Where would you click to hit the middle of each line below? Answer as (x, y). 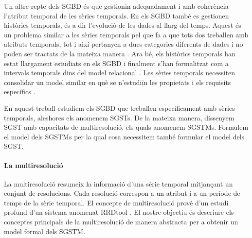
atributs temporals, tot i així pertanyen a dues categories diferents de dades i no (124, 44)
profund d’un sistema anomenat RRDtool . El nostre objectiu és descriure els (119, 212)
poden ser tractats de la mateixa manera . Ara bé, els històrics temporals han (120, 53)
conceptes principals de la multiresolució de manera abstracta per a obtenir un (121, 222)
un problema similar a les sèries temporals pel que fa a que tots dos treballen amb (126, 34)
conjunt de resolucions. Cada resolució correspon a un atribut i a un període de (122, 193)
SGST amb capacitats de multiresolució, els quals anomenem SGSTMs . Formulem (126, 127)
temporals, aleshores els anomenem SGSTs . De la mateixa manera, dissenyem (119, 117)
